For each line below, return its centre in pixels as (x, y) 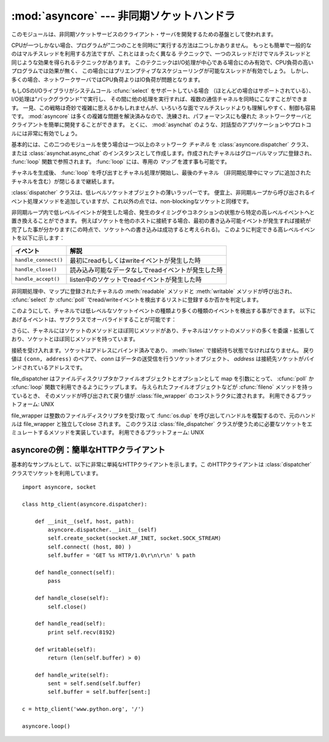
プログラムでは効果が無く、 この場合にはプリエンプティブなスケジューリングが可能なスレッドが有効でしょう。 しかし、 (161, 71)
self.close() (67, 607)
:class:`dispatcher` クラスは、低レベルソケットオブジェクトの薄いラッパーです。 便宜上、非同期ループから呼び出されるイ (163, 193)
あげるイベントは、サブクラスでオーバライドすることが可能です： (94, 319)
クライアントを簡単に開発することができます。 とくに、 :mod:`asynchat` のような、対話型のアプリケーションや (151, 124)
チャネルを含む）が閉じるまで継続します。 (65, 181)
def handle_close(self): (72, 598)
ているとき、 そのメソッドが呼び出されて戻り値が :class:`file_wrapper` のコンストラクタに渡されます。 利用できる (154, 395)
